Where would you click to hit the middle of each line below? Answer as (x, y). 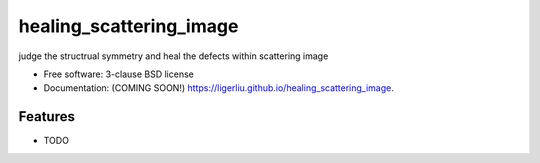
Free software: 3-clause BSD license (118, 74)
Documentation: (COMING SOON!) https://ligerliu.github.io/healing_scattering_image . (219, 88)
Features (46, 116)
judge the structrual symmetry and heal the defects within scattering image (173, 56)
